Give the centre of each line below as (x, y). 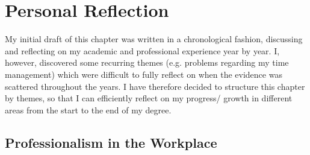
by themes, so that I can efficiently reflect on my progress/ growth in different (149, 98)
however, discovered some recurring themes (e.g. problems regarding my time (147, 62)
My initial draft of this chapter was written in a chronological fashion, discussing (154, 39)
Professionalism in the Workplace (111, 142)
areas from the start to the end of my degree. (88, 109)
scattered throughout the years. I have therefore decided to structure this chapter (155, 86)
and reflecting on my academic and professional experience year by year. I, (142, 50)
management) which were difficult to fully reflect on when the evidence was (144, 74)
